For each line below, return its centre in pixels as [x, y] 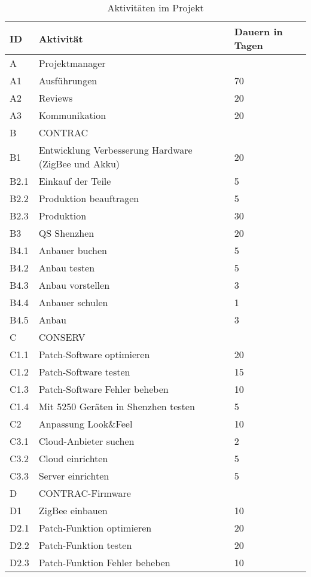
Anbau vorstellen [74, 285]
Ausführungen [68, 80]
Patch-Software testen [84, 372]
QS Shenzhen [66, 233]
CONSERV [62, 337]
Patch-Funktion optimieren [95, 528]
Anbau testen [67, 268]
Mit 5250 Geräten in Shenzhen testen [117, 406]
